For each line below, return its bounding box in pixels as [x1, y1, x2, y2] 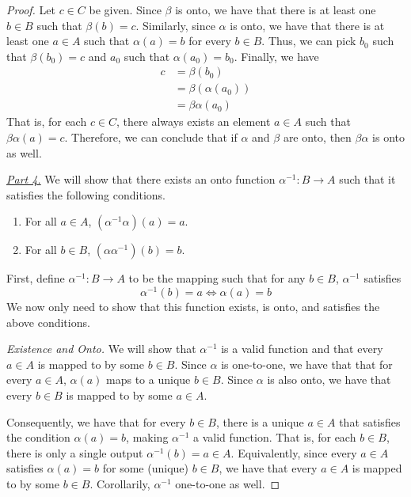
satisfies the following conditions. [6, 186, 166, 203]
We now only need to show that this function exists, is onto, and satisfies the [6, 298, 380, 315]
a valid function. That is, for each [192, 429, 356, 446]
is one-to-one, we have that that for [221, 355, 393, 372]
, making [126, 429, 169, 446]
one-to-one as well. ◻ [175, 476, 280, 492]
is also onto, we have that [267, 371, 391, 388]
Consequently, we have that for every [6, 413, 186, 430]
